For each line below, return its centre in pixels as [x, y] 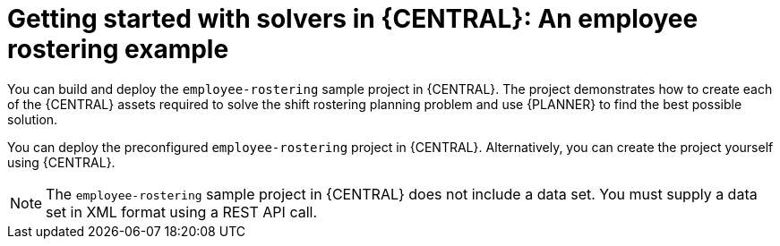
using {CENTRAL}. [61, 162]
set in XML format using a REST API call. [182, 212]
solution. [33, 119]
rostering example [118, 49]
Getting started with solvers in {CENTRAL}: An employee [353, 19]
